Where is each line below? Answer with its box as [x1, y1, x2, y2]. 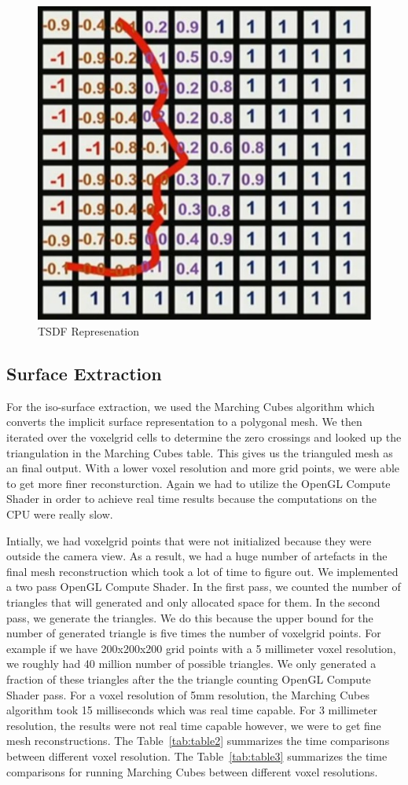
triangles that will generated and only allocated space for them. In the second [6, 593, 380, 610]
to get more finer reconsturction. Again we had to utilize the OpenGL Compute [6, 475, 391, 491]
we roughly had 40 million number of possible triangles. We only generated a [6, 655, 377, 672]
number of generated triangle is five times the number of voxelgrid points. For [6, 625, 381, 641]
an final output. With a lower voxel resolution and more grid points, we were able [6, 460, 400, 476]
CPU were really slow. [6, 506, 113, 523]
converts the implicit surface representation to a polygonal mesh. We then [6, 413, 362, 430]
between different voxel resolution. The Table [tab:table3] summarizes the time [6, 747, 388, 764]
